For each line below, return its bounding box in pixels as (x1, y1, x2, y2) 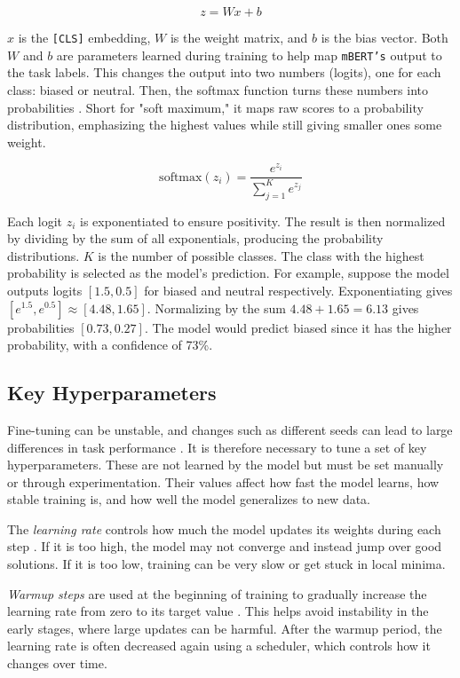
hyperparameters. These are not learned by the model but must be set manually (7, 455, 444, 474)
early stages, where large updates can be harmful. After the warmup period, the (7, 619, 442, 637)
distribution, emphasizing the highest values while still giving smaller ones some (7, 115, 442, 134)
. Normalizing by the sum (147, 298, 286, 317)
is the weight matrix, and (170, 28, 308, 46)
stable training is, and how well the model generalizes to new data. (7, 490, 371, 508)
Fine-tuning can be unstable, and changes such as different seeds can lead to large (7, 420, 453, 438)
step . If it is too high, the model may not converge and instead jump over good (7, 537, 442, 556)
